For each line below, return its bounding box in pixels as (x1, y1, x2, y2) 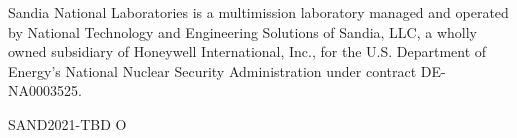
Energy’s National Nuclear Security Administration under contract (8, 60, 417, 81)
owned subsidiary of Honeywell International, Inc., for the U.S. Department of (8, 41, 487, 62)
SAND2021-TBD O (8, 113, 127, 134)
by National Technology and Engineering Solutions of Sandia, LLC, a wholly (8, 21, 477, 42)
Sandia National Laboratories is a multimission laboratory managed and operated (8, 2, 509, 22)
